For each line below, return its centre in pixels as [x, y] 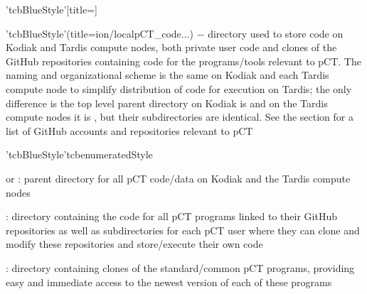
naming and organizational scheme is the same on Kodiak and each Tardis [167, 75]
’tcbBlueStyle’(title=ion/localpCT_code [94, 33]
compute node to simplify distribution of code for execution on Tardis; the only [179, 88]
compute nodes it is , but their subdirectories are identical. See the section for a [180, 117]
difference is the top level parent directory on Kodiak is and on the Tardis [167, 103]
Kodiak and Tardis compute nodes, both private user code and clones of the [171, 47]
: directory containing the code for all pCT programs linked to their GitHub [171, 216]
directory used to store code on [276, 33]
